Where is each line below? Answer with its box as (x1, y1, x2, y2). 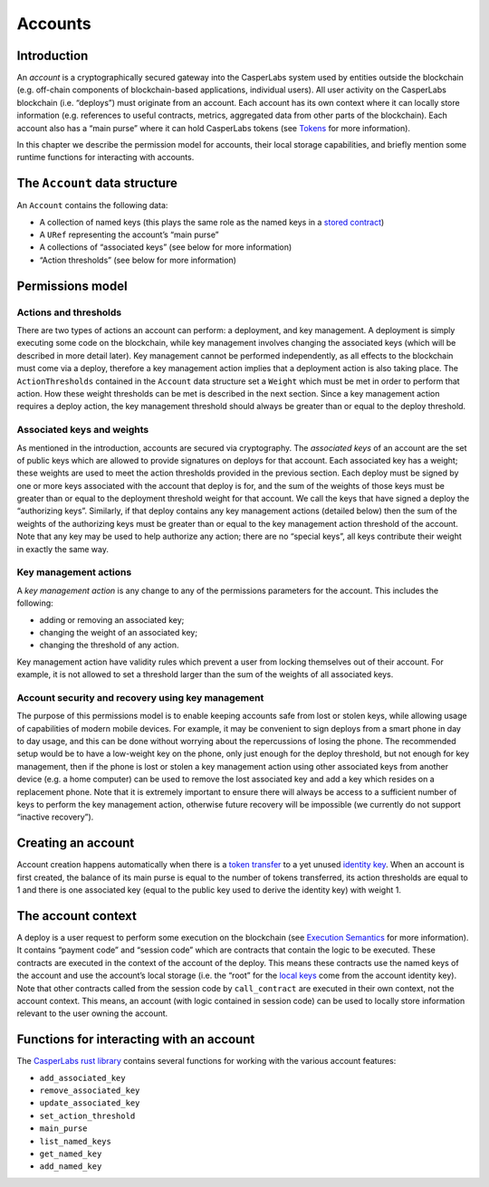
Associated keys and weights (16, 424, 149, 436)
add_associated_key (39, 1073, 126, 1083)
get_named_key (39, 1148, 102, 1159)
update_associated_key (39, 1098, 140, 1108)
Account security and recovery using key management (16, 691, 264, 704)
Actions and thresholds (16, 306, 122, 319)
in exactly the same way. (16, 543, 109, 554)
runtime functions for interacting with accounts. (16, 152, 195, 163)
